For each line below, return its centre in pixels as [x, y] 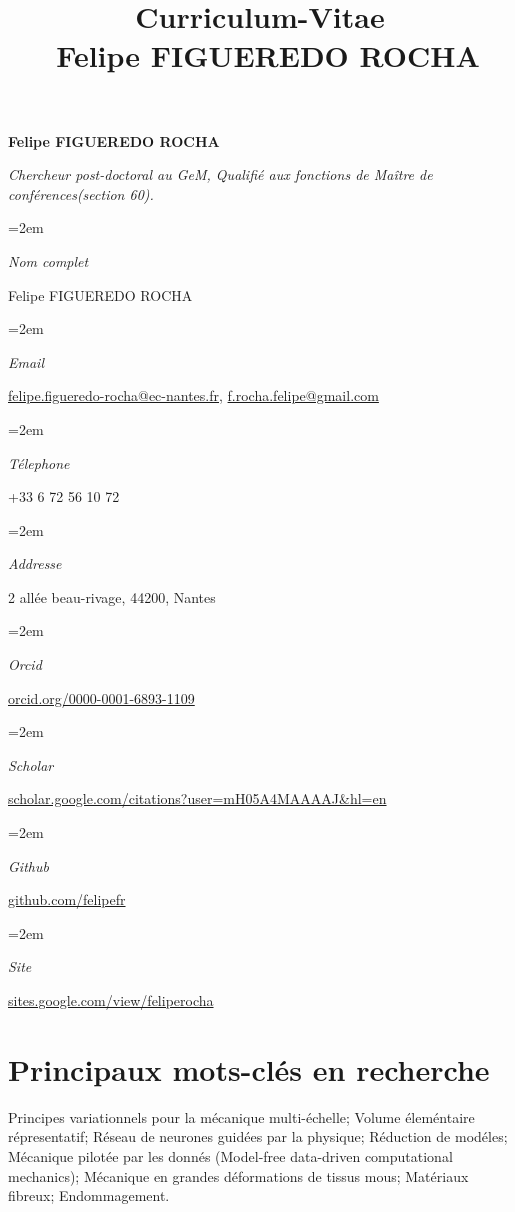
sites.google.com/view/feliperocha [111, 1000]
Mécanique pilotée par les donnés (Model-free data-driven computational [230, 1155]
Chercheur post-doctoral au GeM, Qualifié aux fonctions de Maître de [220, 174]
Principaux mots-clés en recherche [249, 1068]
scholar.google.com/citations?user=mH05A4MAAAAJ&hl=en [197, 798]
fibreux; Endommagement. [89, 1195]
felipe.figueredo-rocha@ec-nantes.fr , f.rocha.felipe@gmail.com [193, 395]
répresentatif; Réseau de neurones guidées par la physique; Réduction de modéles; [258, 1136]
